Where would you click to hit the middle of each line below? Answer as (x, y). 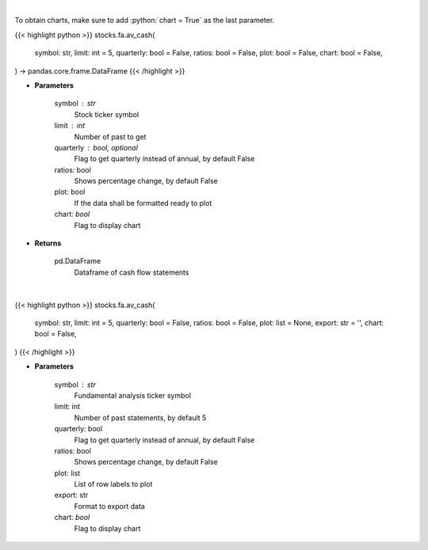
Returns (48, 243)
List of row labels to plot (113, 484)
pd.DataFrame (78, 261)
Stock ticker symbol (107, 114)
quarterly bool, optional (96, 147)
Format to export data (110, 506)
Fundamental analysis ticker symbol (133, 395)
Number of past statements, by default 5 (140, 417)
